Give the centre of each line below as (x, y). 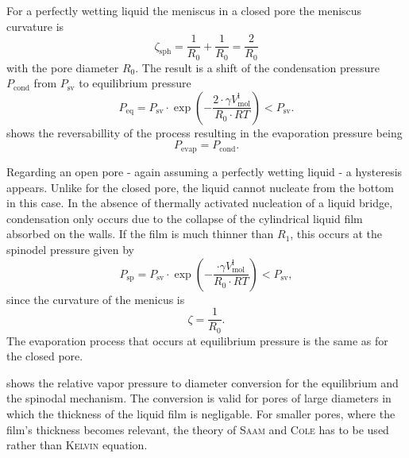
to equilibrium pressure (135, 83)
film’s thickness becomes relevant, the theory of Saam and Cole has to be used (198, 429)
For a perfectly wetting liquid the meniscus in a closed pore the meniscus (184, 10)
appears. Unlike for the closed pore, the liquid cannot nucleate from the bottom (200, 187)
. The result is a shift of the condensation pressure (258, 67)
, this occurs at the (336, 234)
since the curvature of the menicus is (96, 299)
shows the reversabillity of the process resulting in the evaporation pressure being (204, 132)
